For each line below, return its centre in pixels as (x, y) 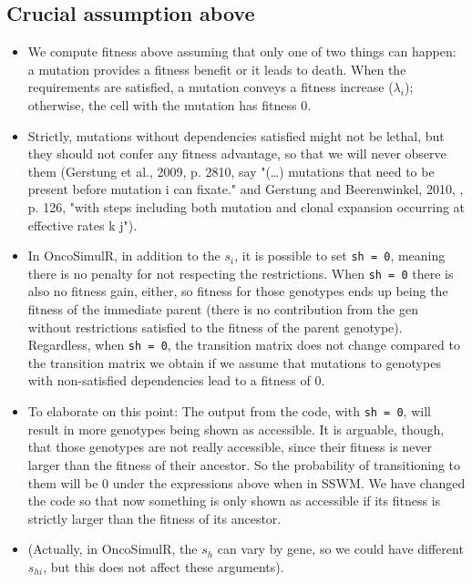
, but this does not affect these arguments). (164, 566)
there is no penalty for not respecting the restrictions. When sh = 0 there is (241, 273)
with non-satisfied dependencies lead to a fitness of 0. (176, 380)
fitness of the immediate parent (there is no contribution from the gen (223, 309)
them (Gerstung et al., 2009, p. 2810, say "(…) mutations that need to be (231, 171)
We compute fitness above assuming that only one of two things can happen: (242, 51)
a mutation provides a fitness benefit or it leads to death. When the (217, 69)
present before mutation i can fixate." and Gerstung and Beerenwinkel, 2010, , (246, 189)
